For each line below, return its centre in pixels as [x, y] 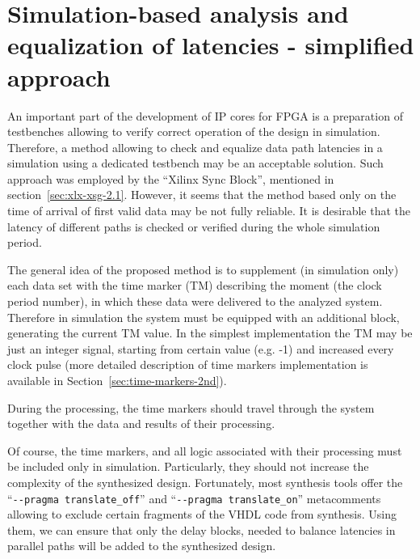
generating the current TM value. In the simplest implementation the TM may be [210, 333]
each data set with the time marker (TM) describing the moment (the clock [195, 285]
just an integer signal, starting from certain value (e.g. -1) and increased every [201, 348]
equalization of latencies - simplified [211, 45]
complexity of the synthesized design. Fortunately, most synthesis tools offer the [205, 482]
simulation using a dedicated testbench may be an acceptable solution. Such [195, 163]
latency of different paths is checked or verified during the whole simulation [194, 226]
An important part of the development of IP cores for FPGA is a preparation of [205, 115]
